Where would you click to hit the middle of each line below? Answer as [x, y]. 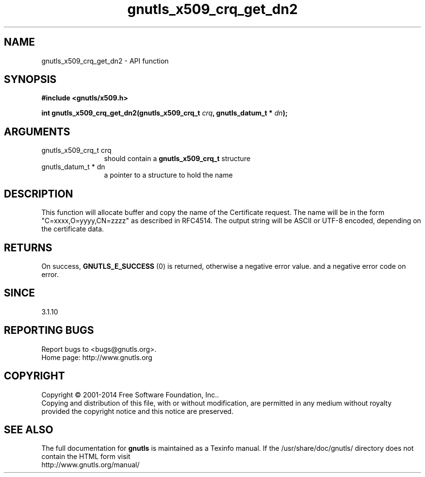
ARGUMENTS [37, 132]
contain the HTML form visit [86, 457]
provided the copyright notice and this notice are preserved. [138, 411]
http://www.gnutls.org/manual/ [90, 465]
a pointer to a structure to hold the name [168, 175]
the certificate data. [73, 229]
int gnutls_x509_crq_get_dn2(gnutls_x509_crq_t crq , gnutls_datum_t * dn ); [164, 113]
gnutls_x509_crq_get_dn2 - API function [105, 61]
